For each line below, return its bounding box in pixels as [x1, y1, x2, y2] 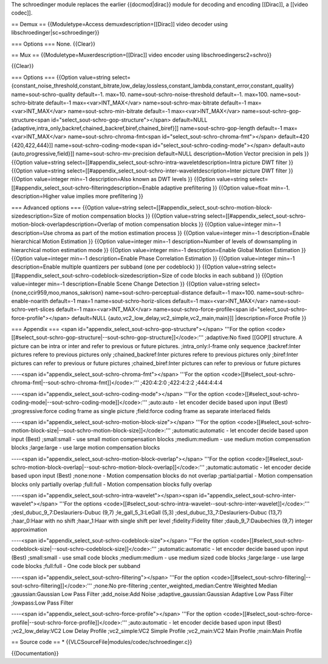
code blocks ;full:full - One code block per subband [11, 563, 141, 570]
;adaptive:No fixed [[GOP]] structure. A [204, 334, 302, 341]
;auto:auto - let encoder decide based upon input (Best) [148, 399, 289, 406]
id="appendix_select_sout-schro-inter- [199, 492, 296, 499]
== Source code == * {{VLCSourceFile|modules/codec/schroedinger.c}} [11, 638, 193, 646]
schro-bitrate [11, 99, 44, 106]
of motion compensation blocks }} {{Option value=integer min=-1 [118, 221, 281, 228]
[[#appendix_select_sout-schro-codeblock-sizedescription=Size [11, 272, 173, 279]
